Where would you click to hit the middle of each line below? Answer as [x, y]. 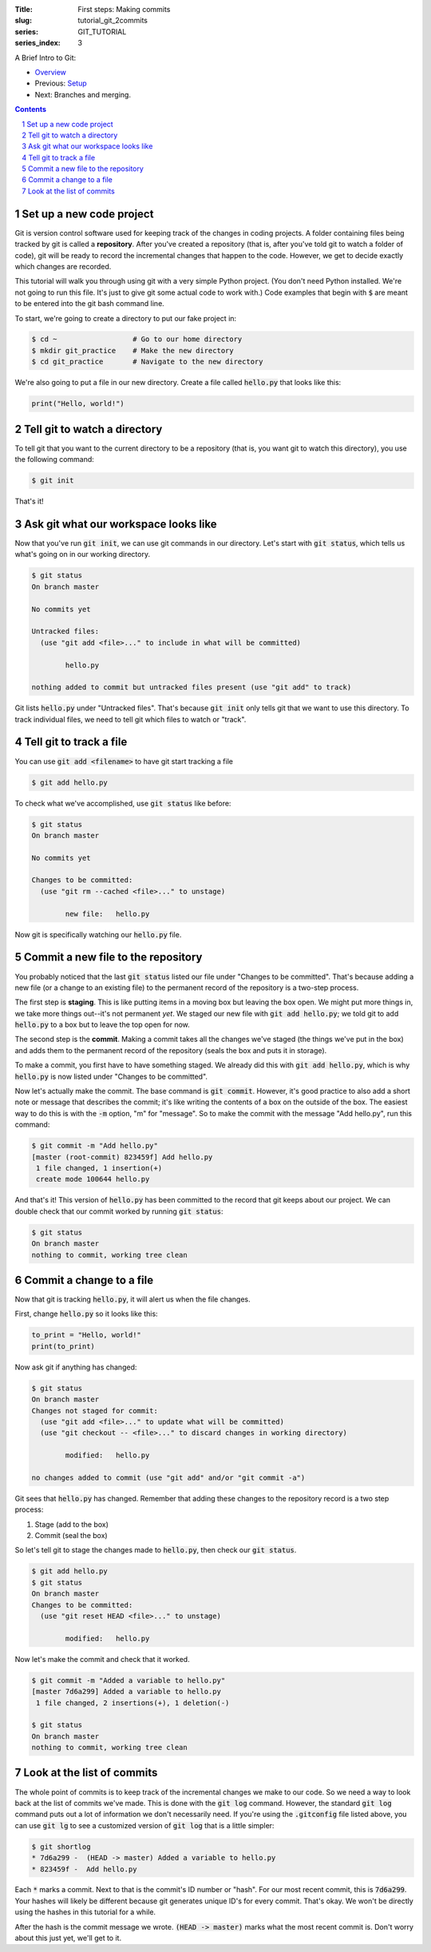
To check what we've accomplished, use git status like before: [123, 803]
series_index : [38, 43]
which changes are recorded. [63, 266]
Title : [24, 9]
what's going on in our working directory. [83, 555]
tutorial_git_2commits [113, 21]
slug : [23, 21]
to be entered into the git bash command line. [90, 304]
